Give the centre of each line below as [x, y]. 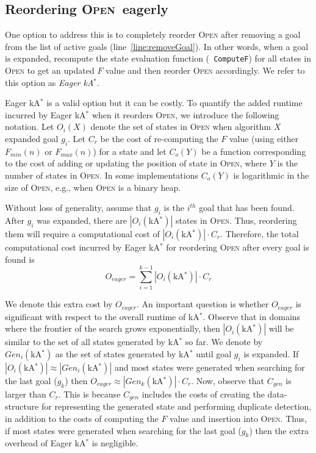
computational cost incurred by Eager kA [82, 247]
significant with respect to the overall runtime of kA [102, 316]
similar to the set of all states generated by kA [92, 342]
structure [22, 406]
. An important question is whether [203, 304]
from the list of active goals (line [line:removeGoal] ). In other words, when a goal [157, 46]
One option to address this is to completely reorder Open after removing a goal [153, 34]
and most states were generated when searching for [210, 367]
